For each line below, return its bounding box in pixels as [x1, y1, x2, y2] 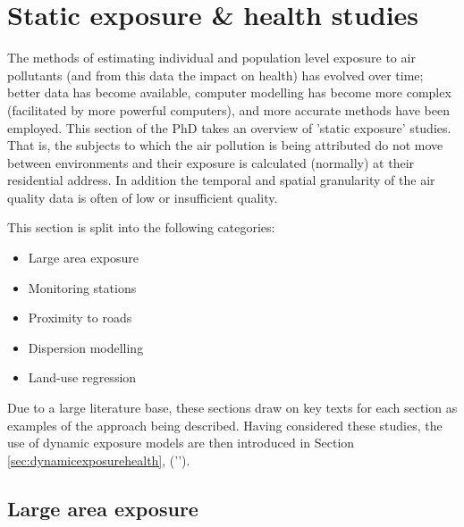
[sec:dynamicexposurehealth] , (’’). [7, 450, 190, 469]
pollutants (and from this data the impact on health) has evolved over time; [7, 65, 424, 84]
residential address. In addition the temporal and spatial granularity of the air [7, 171, 435, 189]
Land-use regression [28, 368, 137, 387]
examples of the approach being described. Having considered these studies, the [7, 415, 443, 434]
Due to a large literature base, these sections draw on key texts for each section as [7, 398, 458, 417]
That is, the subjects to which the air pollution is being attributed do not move [7, 136, 443, 155]
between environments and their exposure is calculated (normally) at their [7, 153, 415, 171]
